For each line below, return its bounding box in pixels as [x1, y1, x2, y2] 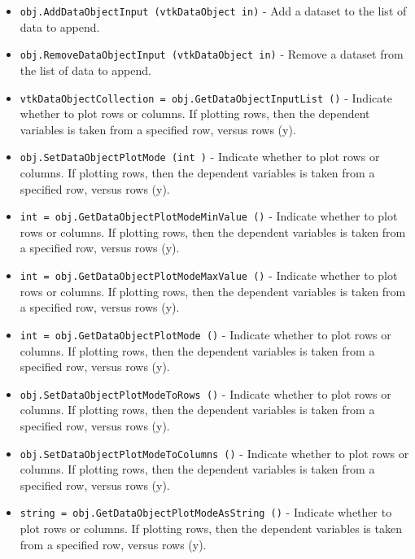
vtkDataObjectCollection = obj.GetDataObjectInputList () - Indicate [20, 89, 392, 106]
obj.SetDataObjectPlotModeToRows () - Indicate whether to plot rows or [20, 385, 391, 402]
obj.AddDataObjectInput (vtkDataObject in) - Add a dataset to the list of [20, 2, 407, 19]
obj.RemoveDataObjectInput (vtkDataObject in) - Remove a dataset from [20, 46, 404, 63]
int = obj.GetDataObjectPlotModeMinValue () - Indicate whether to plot [20, 207, 398, 225]
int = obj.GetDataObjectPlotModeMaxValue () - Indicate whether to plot [20, 267, 398, 284]
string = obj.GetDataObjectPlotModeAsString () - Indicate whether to [20, 504, 392, 521]
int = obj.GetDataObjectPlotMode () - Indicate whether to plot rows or [20, 325, 391, 343]
